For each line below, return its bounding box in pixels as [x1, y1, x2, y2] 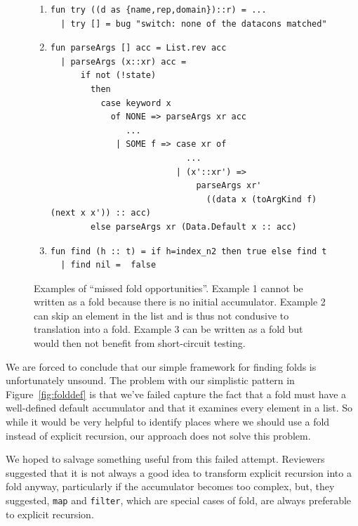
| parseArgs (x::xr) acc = [60, 56, 187, 67]
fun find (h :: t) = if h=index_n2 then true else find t [50, 246, 327, 256]
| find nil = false [60, 260, 157, 270]
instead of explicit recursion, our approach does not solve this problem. [6, 428, 311, 442]
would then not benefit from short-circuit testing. [34, 336, 246, 350]
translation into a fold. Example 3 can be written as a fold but [34, 322, 303, 336]
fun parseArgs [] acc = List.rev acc [50, 43, 227, 53]
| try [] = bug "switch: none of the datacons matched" [60, 18, 327, 29]
